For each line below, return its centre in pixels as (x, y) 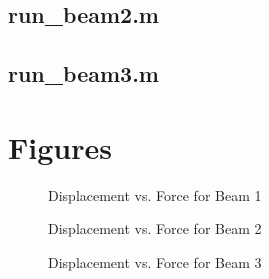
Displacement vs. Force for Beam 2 (155, 228)
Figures (60, 146)
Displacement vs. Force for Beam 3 (155, 261)
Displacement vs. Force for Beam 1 (155, 194)
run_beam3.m (83, 73)
